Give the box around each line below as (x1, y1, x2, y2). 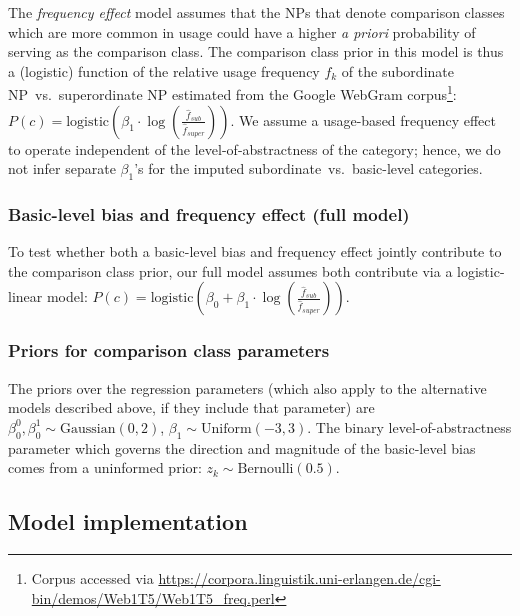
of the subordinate (341, 60, 454, 81)
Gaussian (60, 421, 116, 436)
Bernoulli (237, 462, 294, 477)
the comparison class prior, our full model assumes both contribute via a (8, 260, 453, 281)
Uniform (201, 421, 252, 436)
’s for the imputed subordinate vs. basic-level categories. (134, 158, 483, 179)
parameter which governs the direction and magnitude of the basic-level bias (8, 437, 476, 458)
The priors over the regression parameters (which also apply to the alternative (8, 377, 487, 398)
